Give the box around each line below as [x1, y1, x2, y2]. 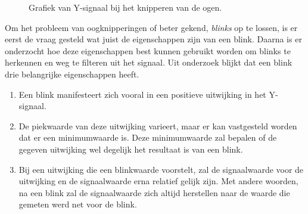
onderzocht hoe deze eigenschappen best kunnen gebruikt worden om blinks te [5, 44, 291, 57]
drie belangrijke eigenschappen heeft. [5, 67, 139, 80]
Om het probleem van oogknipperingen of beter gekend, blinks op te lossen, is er [5, 21, 298, 33]
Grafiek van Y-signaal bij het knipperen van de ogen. [29, 1, 222, 13]
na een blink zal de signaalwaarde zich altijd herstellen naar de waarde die [18, 186, 290, 199]
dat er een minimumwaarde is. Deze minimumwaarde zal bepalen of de [18, 131, 277, 144]
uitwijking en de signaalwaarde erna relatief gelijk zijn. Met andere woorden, [18, 175, 298, 187]
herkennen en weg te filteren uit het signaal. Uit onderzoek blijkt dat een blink [5, 56, 293, 69]
